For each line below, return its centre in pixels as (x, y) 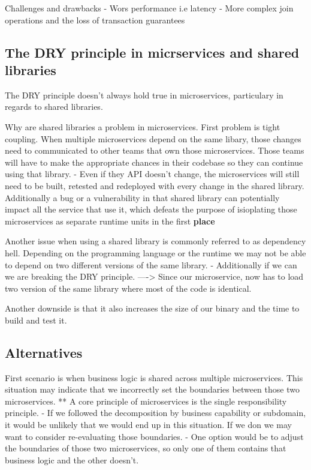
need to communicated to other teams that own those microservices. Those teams (155, 150)
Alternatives (44, 352)
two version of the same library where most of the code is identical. (128, 288)
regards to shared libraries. (54, 107)
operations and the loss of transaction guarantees (95, 20)
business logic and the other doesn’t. (72, 459)
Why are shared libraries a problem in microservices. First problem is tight (143, 126)
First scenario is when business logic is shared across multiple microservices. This (154, 377)
